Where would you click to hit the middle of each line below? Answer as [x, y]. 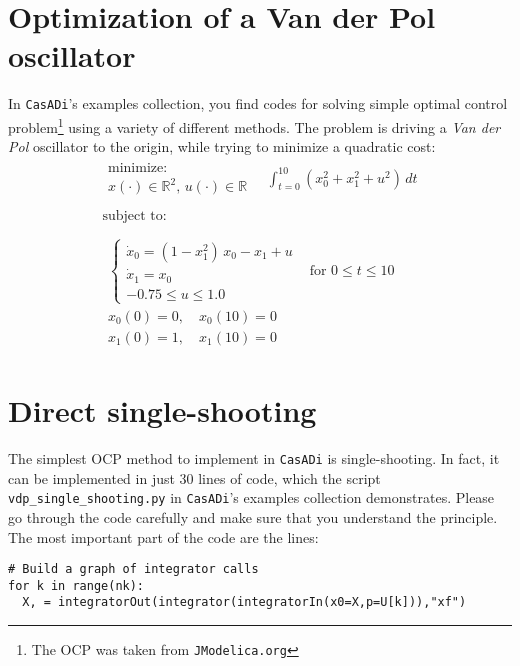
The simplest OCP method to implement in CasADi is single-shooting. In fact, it [254, 458]
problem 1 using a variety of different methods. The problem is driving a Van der [254, 125]
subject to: [134, 216]
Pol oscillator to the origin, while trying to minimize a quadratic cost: [222, 146]
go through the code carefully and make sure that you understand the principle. [253, 516]
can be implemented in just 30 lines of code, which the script [194, 477]
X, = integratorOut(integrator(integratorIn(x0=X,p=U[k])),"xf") [244, 602]
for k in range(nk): [76, 585]
